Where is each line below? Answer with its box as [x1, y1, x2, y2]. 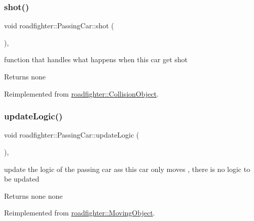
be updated [4, 173, 40, 184]
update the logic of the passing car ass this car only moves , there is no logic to [4, 163, 250, 174]
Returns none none [4, 190, 63, 201]
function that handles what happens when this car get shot [4, 54, 188, 65]
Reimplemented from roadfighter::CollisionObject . [4, 88, 159, 99]
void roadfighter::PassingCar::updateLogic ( [4, 129, 139, 140]
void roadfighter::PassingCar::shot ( [4, 20, 114, 31]
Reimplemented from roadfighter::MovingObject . [4, 207, 155, 218]
